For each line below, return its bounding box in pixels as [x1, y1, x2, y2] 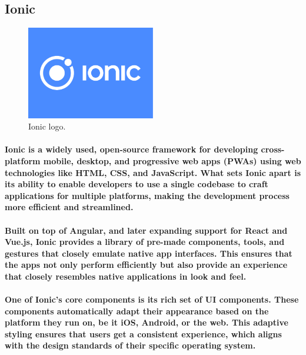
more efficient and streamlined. [5, 201, 134, 213]
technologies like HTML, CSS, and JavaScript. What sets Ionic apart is [5, 166, 301, 178]
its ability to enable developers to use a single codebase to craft [5, 178, 268, 190]
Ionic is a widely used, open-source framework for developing [5, 143, 258, 155]
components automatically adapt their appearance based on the [5, 304, 269, 317]
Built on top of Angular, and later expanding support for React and [5, 224, 288, 236]
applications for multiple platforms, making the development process [5, 189, 290, 201]
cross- [261, 143, 285, 155]
